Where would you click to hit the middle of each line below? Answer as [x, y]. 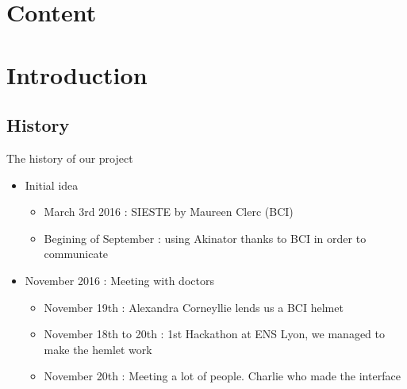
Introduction [77, 74]
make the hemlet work [98, 349]
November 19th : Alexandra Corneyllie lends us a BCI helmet [194, 307]
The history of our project [70, 158]
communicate [76, 254]
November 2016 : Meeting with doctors [119, 280]
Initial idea [52, 185]
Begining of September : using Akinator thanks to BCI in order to [205, 238]
